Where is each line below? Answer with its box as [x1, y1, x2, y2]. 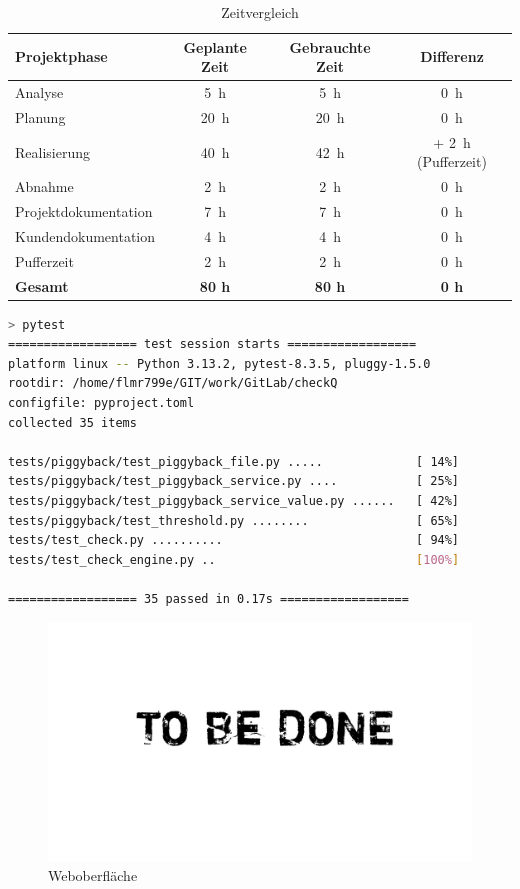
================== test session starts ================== [8, 337, 417, 352]
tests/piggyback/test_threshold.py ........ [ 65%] [8, 513, 460, 528]
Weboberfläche [48, 864, 138, 885]
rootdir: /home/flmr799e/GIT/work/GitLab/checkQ [8, 376, 338, 391]
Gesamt [15, 275, 69, 296]
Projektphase [15, 46, 108, 67]
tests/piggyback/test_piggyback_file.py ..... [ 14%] [8, 454, 460, 469]
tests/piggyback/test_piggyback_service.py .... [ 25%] [8, 474, 460, 489]
